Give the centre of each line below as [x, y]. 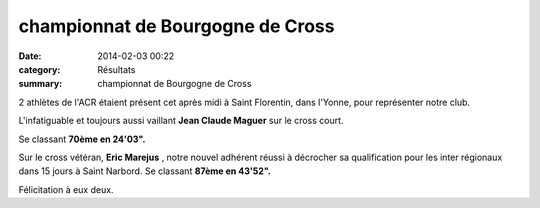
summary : [40, 84]
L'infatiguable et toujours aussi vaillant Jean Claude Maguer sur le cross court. [181, 121]
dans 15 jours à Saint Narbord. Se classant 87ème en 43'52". [145, 171]
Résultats [116, 69]
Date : [30, 56]
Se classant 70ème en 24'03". [82, 139]
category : [39, 69]
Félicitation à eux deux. [66, 189]
